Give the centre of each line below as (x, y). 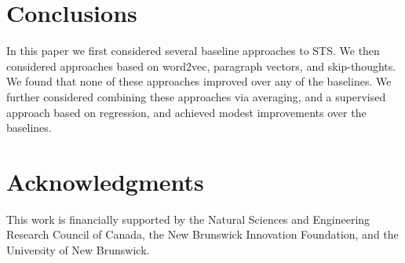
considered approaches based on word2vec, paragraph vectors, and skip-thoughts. (201, 66)
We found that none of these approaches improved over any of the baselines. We (199, 81)
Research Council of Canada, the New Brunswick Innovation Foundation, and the (202, 234)
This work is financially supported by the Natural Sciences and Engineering (188, 219)
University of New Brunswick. (78, 250)
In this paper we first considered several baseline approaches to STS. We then (193, 51)
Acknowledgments (105, 181)
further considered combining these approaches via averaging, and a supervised (196, 96)
